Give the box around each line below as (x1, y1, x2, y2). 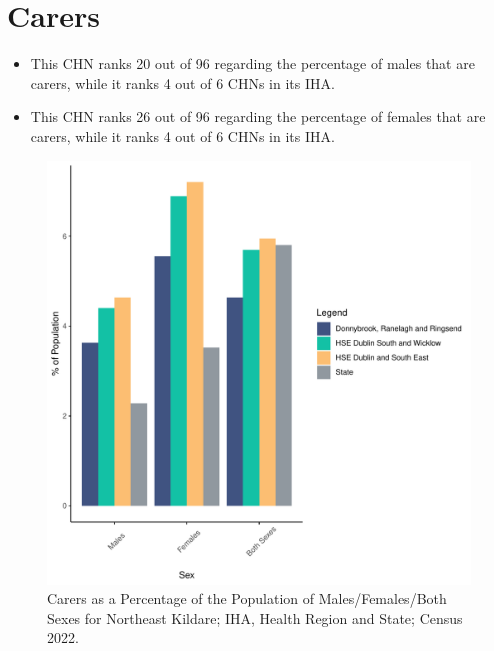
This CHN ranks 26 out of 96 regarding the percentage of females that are (30, 106, 486, 127)
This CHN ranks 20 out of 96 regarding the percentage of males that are (30, 53, 475, 74)
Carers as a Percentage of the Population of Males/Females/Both (47, 588, 447, 609)
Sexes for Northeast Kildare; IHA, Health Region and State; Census (47, 607, 463, 628)
